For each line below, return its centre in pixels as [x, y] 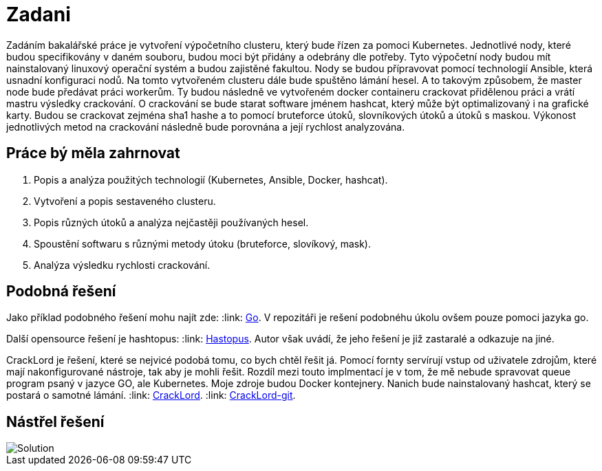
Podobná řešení [61, 292]
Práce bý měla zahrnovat [93, 153]
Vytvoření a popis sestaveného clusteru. [125, 201]
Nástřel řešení [55, 421]
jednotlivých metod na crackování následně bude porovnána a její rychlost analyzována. [206, 127]
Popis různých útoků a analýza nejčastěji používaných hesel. [171, 222]
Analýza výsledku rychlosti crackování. [122, 265]
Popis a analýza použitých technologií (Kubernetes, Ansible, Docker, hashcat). [211, 179]
